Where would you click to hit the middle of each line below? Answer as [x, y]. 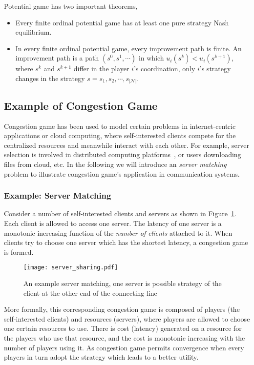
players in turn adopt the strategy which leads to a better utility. [101, 357]
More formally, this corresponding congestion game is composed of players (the [122, 309]
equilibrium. [33, 32]
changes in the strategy [50, 78]
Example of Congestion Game [81, 105]
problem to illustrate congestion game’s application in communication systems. [122, 173]
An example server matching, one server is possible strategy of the [123, 283]
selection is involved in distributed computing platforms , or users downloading [123, 154]
